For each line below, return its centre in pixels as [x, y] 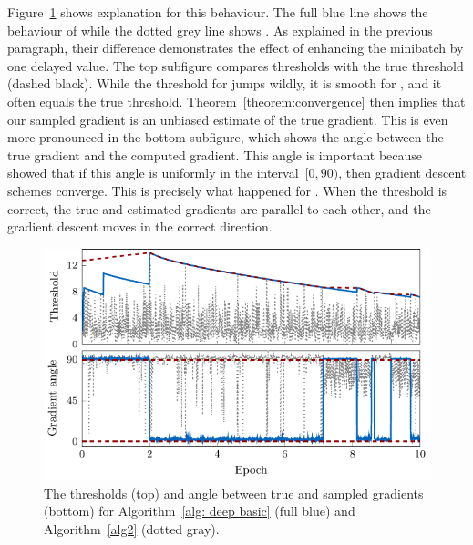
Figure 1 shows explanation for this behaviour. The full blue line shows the [218, 12]
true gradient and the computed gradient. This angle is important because [215, 154]
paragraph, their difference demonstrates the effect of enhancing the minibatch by [236, 48]
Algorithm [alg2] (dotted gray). [132, 528]
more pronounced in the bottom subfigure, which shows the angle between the [226, 137]
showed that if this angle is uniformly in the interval [153, 173]
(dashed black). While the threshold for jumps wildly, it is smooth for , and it [225, 83]
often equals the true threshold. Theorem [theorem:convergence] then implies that [236, 101]
